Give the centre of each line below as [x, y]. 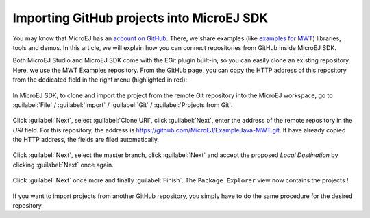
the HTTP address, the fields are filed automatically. [86, 140]
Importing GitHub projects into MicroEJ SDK [140, 18]
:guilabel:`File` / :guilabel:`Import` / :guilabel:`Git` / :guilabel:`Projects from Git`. [123, 105]
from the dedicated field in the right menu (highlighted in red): [100, 80]
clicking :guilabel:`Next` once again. [63, 165]
